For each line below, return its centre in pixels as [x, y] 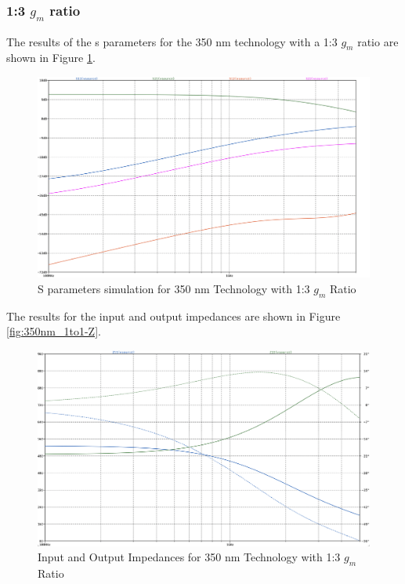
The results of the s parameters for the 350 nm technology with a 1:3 [172, 41]
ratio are [378, 41]
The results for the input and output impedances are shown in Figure [174, 316]
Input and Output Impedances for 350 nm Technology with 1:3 [189, 557]
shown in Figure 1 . [51, 58]
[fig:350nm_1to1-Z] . [54, 331]
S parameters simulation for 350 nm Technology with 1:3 [174, 288]
